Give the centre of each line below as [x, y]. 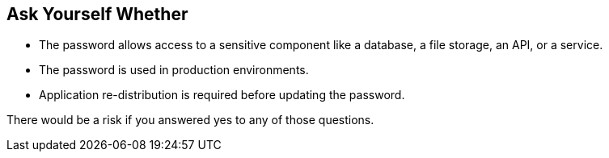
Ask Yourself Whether [97, 14]
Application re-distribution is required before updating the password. [222, 95]
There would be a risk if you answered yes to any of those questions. [190, 120]
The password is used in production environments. [174, 70]
